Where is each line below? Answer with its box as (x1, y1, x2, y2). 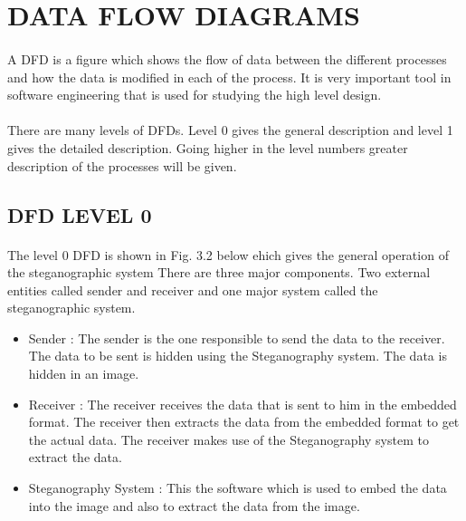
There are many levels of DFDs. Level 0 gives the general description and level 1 (7, 121, 453, 140)
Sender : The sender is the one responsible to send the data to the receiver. (28, 328, 445, 347)
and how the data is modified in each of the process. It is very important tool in (7, 67, 452, 86)
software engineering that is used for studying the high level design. (7, 85, 382, 104)
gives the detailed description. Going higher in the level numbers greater (7, 138, 408, 157)
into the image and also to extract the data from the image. (28, 496, 360, 515)
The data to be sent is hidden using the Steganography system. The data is (28, 346, 447, 365)
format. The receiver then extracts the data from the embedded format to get (28, 412, 460, 431)
